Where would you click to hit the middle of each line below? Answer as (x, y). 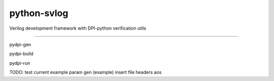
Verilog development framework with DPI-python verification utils (78, 28)
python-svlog (39, 13)
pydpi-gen (20, 44)
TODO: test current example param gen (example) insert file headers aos (85, 72)
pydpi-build (22, 54)
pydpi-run (20, 63)
